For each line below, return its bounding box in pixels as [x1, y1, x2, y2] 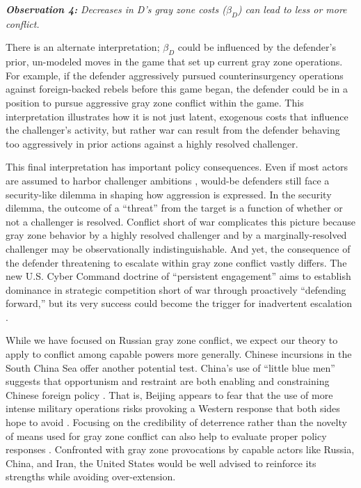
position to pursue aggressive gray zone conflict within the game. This [6, 95, 304, 109]
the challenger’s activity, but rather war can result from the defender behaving [6, 123, 340, 137]
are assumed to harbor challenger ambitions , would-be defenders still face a [6, 173, 330, 187]
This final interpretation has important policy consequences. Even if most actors [6, 159, 348, 174]
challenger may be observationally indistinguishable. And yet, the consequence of [6, 241, 351, 255]
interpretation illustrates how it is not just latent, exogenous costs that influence [6, 109, 348, 123]
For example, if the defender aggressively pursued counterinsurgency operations [6, 68, 344, 82]
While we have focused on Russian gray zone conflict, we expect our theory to [6, 333, 338, 347]
